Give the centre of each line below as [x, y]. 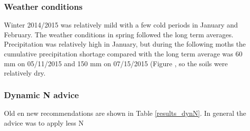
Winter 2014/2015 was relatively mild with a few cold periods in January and [121, 25]
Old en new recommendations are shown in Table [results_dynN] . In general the [125, 113]
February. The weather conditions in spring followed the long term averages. [119, 34]
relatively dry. [25, 73]
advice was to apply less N [44, 122]
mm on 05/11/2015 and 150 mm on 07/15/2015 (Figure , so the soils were [116, 63]
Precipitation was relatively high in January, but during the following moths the [125, 44]
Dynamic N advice [42, 94]
